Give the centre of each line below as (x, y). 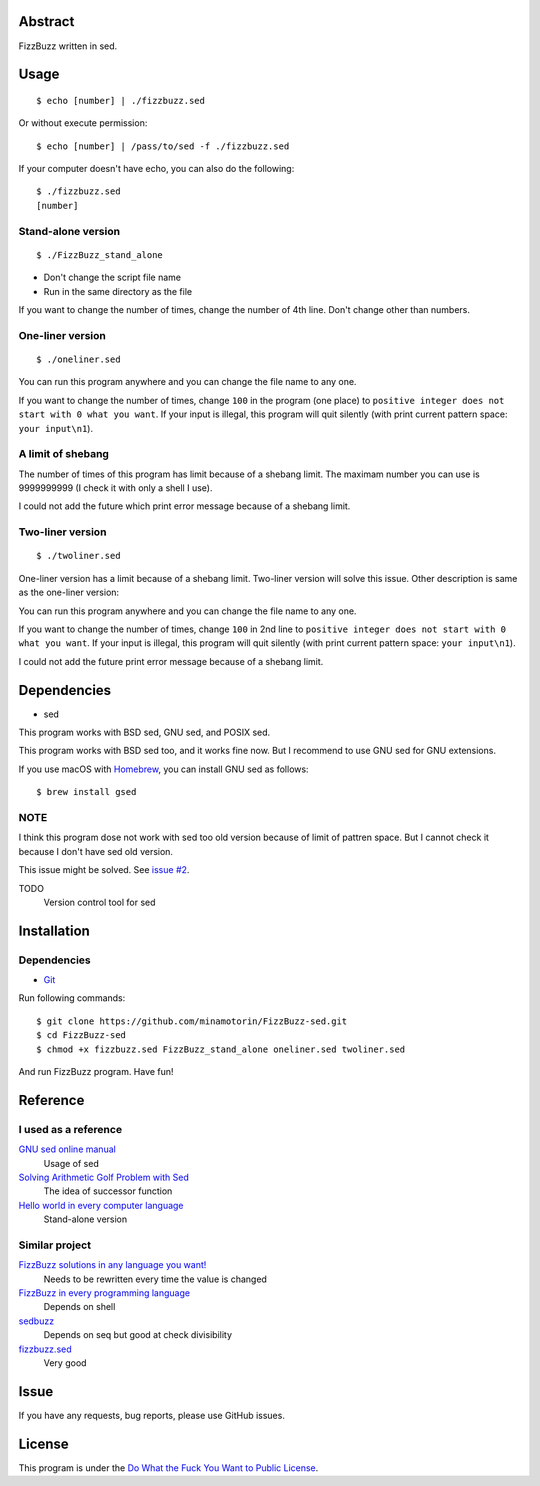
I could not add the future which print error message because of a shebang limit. (184, 506)
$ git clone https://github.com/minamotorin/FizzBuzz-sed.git (192, 1021)
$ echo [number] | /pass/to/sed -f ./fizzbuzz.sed (163, 146)
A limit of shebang (64, 454)
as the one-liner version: (69, 592)
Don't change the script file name (112, 277)
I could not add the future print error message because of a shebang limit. (171, 661)
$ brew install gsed (86, 792)
